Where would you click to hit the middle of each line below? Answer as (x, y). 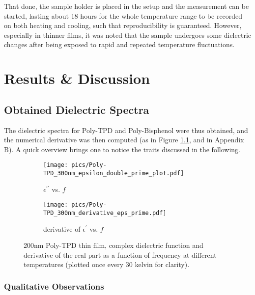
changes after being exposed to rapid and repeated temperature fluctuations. (119, 44)
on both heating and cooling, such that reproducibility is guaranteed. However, (123, 25)
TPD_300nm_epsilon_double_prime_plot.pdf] (114, 173)
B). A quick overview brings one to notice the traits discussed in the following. (122, 149)
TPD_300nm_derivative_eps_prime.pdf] (105, 213)
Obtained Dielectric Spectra (77, 109)
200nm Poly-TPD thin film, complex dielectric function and (113, 245)
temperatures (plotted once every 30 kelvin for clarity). (107, 264)
